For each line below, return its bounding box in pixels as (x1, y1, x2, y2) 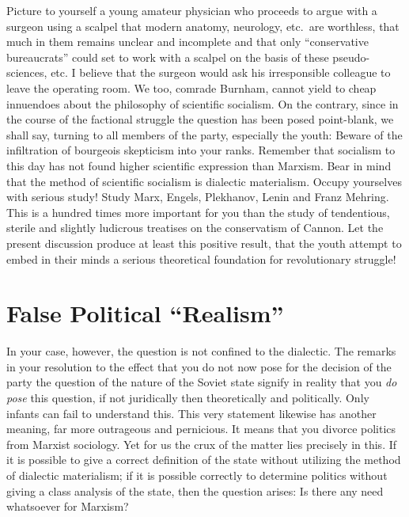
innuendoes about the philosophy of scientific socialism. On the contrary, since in (6, 95, 399, 112)
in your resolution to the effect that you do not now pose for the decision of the (6, 358, 392, 374)
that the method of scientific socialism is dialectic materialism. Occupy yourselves (6, 173, 402, 189)
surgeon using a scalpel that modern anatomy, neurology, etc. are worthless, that (6, 17, 400, 34)
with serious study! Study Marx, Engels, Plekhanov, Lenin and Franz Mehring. (6, 188, 389, 205)
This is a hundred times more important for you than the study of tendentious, (6, 203, 390, 220)
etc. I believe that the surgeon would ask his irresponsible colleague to (51, 64, 391, 81)
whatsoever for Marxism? (6, 498, 129, 515)
